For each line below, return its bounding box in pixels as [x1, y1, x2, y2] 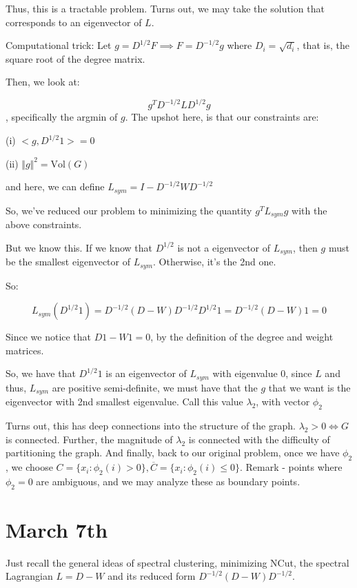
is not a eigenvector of [177, 240, 271, 254]
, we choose [6, 460, 53, 474]
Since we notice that [6, 330, 92, 344]
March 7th [6, 515, 108, 543]
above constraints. [6, 217, 82, 232]
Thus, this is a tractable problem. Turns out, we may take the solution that [6, 1, 325, 15]
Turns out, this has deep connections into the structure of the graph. [6, 418, 296, 433]
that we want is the [268, 380, 351, 394]
